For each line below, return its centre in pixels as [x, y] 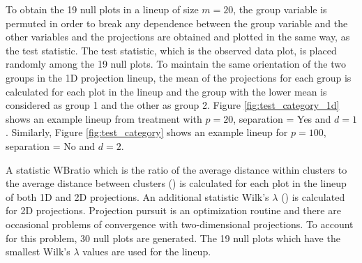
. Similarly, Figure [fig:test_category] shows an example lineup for [147, 132]
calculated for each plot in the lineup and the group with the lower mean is [166, 91]
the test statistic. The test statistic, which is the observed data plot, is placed [171, 50]
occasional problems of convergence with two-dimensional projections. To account [180, 224]
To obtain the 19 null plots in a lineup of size [102, 9]
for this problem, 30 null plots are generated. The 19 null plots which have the [173, 238]
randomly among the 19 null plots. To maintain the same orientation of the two [176, 64]
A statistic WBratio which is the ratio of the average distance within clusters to [176, 169]
